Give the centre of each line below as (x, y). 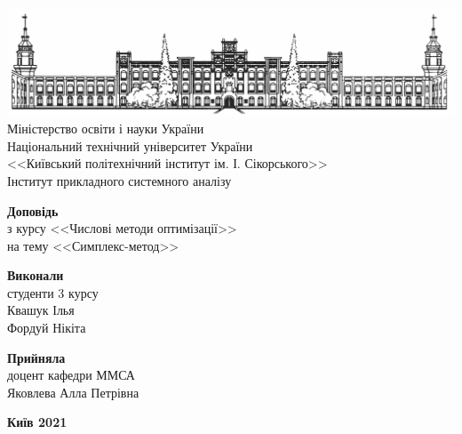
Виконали (36, 275)
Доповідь (33, 210)
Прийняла (36, 357)
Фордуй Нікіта (47, 328)
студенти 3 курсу (53, 292)
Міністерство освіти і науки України (106, 129)
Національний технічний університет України (130, 145)
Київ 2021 (37, 422)
